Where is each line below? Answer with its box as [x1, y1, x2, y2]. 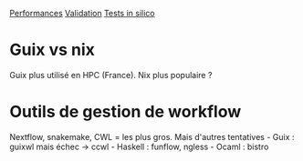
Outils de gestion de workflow [9, 102, 242, 122]
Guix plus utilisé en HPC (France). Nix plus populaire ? [9, 69, 213, 80]
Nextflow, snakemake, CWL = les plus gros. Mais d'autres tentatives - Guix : [9, 131, 295, 142]
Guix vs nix [9, 40, 96, 60]
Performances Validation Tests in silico [9, 8, 155, 18]
